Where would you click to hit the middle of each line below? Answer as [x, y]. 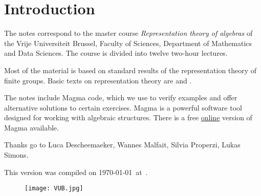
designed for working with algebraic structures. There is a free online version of [128, 117]
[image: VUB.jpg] [54, 189]
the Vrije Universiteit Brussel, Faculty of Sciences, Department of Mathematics [128, 43]
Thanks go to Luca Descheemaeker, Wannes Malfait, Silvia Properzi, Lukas [122, 145]
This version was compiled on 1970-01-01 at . [76, 172]
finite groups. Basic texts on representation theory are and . [98, 80]
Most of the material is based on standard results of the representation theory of [130, 70]
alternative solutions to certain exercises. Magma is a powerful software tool [123, 107]
